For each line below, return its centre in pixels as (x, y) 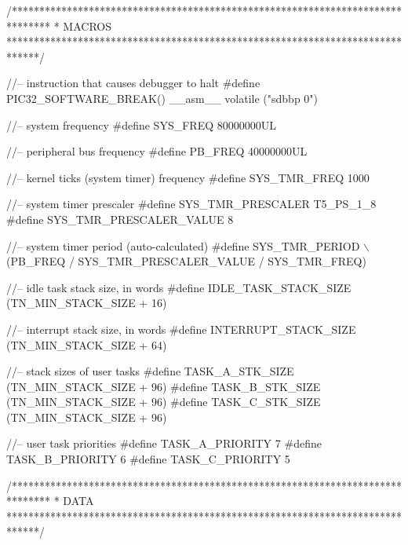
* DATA (74, 501)
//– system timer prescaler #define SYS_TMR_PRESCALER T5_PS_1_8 (191, 204)
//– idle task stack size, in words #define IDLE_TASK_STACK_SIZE (179, 287)
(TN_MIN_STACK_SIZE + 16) (87, 303)
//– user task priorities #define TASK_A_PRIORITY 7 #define (164, 443)
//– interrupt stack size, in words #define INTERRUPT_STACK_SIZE (181, 329)
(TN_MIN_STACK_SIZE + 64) (87, 344)
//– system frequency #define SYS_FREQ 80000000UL (141, 124)
